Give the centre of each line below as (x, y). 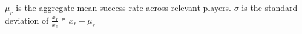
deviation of (27, 20)
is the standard (270, 7)
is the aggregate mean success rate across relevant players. (124, 7)
